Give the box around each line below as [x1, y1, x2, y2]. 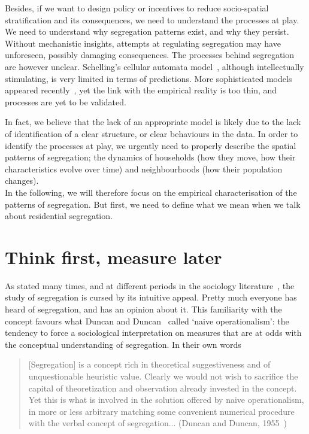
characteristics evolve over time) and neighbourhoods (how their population [5, 162, 283, 175]
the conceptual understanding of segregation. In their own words [5, 338, 241, 350]
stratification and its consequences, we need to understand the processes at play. [5, 13, 299, 26]
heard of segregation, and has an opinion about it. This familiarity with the [5, 303, 282, 315]
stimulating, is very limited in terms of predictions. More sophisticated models [5, 72, 292, 84]
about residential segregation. [5, 210, 113, 222]
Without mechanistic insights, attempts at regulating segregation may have [5, 37, 281, 49]
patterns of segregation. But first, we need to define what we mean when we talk [5, 198, 301, 210]
